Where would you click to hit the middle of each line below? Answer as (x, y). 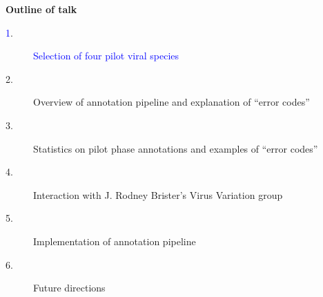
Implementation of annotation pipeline (115, 241)
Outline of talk (41, 9)
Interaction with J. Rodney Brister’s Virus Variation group (158, 194)
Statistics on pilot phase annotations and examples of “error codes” (176, 148)
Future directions (69, 288)
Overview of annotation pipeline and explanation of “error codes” (172, 102)
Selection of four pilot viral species (106, 56)
